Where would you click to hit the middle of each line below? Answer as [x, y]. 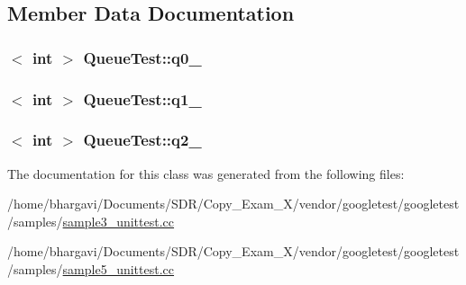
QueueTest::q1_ [142, 98]
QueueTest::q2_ [142, 140]
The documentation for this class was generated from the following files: [206, 173]
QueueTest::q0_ [142, 57]
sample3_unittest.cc [119, 221]
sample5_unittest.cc [119, 269]
